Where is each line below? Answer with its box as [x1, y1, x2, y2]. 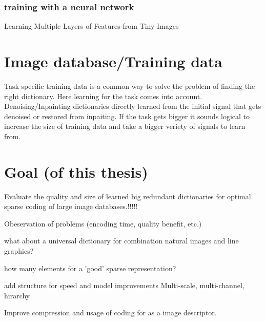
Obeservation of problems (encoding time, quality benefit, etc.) [4, 218, 202, 229]
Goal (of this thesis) [4, 161, 148, 182]
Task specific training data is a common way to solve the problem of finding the [4, 80, 255, 91]
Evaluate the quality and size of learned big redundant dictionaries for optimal [4, 191, 251, 201]
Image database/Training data [4, 51, 222, 71]
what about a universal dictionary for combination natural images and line [4, 235, 239, 246]
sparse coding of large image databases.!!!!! [4, 201, 138, 212]
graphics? [4, 246, 34, 256]
